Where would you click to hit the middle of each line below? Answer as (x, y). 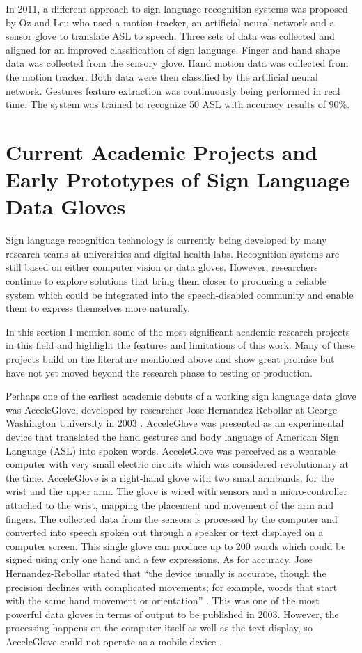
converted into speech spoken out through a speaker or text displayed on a (165, 532)
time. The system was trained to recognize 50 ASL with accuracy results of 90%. (178, 104)
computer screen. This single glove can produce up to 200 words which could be (176, 545)
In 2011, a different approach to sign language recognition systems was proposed (177, 8)
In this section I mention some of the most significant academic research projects (178, 331)
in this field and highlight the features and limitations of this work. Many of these (180, 345)
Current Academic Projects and (162, 151)
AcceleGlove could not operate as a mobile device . (114, 641)
